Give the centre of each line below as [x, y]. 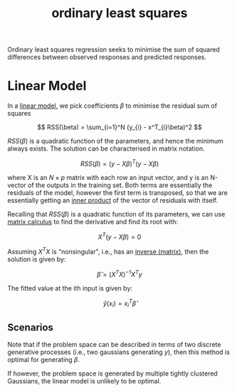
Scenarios [30, 327]
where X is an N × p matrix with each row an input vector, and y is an [108, 177]
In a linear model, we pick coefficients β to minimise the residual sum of [112, 106]
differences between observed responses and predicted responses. [107, 57]
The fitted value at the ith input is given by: [70, 288]
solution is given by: [37, 259]
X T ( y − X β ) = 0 [120, 236]
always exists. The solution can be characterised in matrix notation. [106, 149]
